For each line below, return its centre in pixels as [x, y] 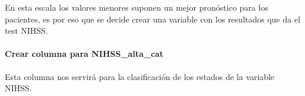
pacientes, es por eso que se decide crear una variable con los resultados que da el [153, 19]
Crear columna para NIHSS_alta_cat [84, 54]
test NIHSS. [26, 31]
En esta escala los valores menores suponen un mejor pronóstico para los [136, 7]
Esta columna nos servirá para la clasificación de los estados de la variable [140, 76]
